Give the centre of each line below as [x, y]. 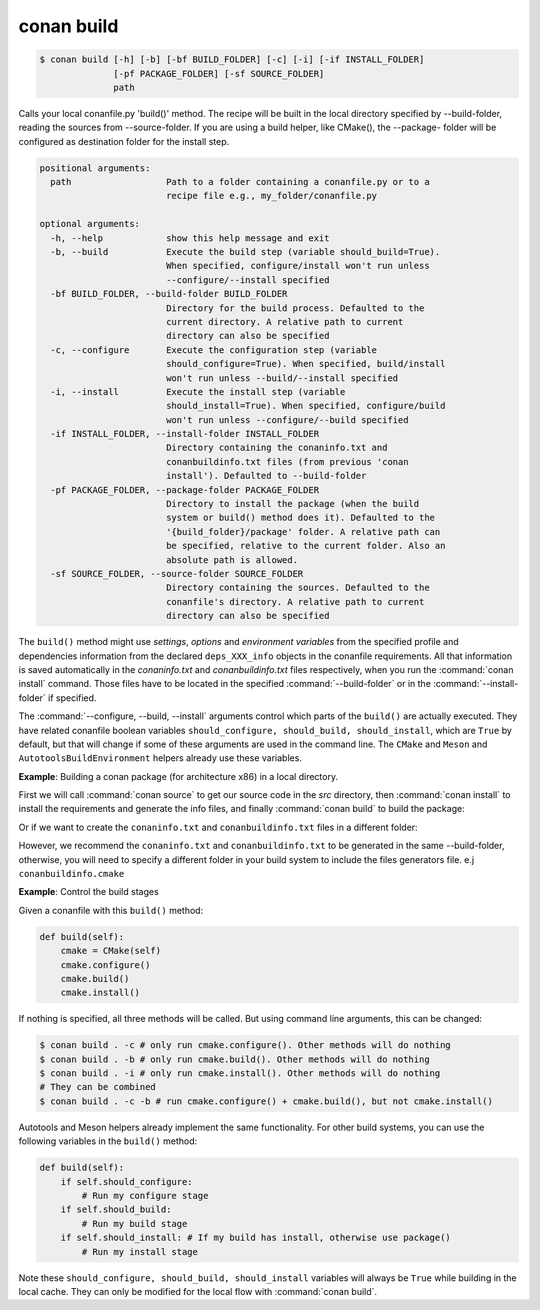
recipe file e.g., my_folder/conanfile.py [271, 196]
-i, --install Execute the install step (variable [198, 391]
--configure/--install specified [247, 279]
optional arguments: [89, 224]
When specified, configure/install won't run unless [297, 266]
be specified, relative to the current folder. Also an [305, 546]
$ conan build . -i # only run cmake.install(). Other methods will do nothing [240, 1073]
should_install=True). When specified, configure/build [305, 406]
